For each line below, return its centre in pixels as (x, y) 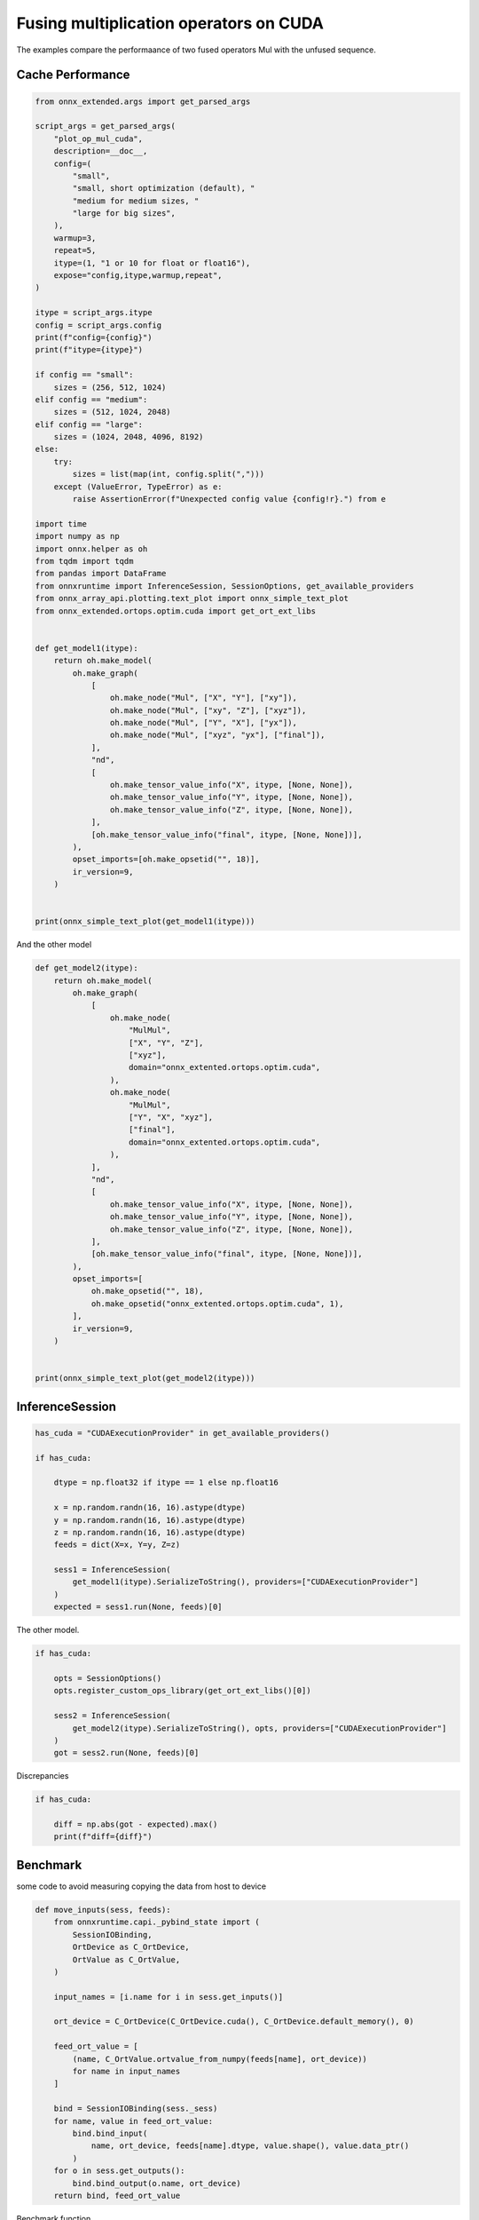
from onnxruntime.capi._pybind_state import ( (157, 1922)
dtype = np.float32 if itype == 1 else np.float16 (166, 1483)
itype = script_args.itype (94, 313)
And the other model (54, 945)
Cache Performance (73, 75)
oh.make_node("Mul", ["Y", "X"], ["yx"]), (203, 723)
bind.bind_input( (110, 2133)
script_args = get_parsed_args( (106, 126)
